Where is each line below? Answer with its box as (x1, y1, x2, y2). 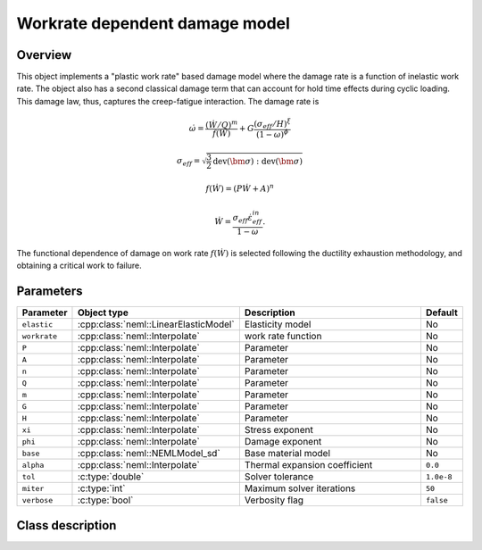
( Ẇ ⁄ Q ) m (205, 119, 238, 129)
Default (425, 306, 459, 319)
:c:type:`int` (77, 482, 126, 495)
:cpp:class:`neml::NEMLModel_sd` (77, 447, 220, 460)
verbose (21, 496, 54, 504)
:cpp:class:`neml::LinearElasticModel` (77, 318, 236, 330)
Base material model (244, 447, 330, 460)
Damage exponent (244, 436, 322, 448)
